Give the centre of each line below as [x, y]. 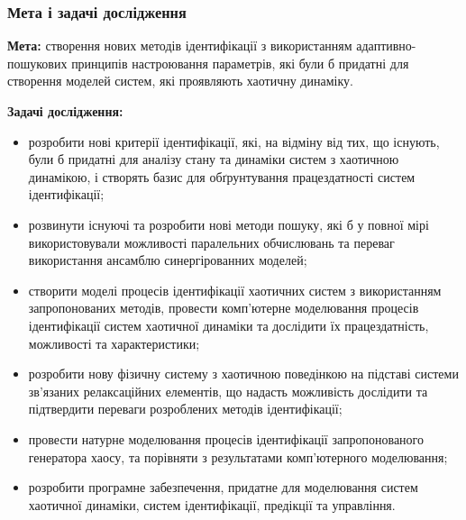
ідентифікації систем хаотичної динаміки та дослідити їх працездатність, [228, 325]
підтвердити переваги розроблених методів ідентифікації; [185, 409]
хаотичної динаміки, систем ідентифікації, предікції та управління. [212, 504]
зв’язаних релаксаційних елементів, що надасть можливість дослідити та [228, 391]
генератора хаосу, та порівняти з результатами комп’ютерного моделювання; [238, 456]
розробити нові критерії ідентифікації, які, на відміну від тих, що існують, [234, 141]
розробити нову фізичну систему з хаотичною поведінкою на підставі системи [243, 374]
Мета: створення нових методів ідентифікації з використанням [180, 46]
